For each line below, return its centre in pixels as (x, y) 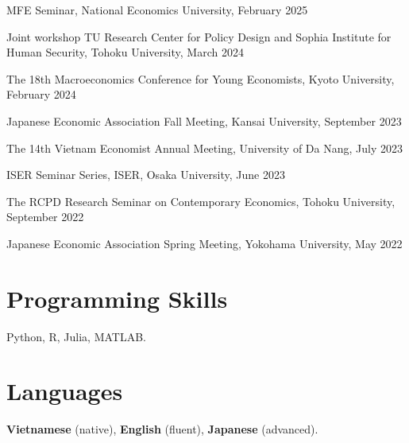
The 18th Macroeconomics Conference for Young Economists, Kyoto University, (201, 78)
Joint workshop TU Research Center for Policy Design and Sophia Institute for (199, 36)
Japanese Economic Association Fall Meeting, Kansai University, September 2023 (204, 120)
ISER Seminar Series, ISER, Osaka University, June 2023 (146, 175)
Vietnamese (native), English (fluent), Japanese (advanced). (162, 429)
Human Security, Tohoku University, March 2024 (125, 52)
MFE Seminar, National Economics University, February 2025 (157, 10)
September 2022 (45, 217)
